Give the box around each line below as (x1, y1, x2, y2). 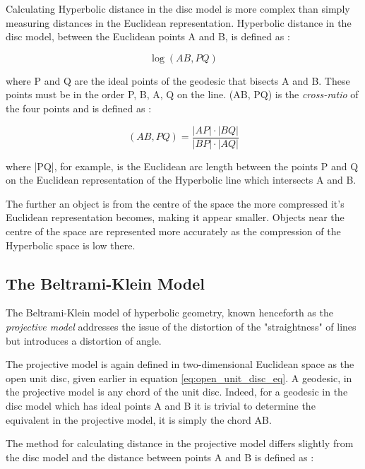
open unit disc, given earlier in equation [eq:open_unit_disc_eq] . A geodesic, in (6, 370, 352, 385)
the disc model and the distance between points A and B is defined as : (6, 449, 314, 464)
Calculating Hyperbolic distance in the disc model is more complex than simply (6, 1, 350, 16)
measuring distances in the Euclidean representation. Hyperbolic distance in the (6, 15, 352, 30)
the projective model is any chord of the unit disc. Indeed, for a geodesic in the (6, 384, 348, 399)
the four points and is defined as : (6, 100, 152, 115)
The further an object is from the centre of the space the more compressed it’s (6, 196, 345, 210)
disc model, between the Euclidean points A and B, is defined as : (6, 29, 290, 44)
